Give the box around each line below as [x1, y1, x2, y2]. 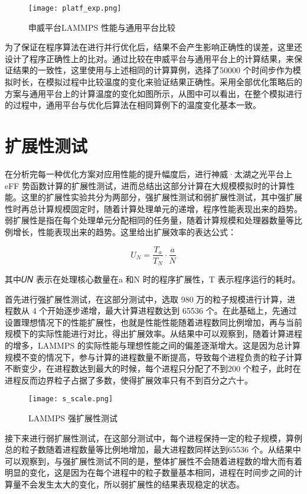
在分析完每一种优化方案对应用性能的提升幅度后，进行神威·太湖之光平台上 [5, 167, 292, 180]
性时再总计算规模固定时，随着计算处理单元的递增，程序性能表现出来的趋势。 [5, 202, 302, 214]
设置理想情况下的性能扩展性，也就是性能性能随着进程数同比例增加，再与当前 [5, 316, 302, 328]
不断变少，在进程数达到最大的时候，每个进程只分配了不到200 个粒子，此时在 [5, 362, 301, 375]
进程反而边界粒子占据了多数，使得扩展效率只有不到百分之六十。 [5, 373, 253, 386]
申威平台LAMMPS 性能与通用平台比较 [28, 21, 175, 33]
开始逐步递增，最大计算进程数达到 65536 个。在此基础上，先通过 [47, 304, 297, 317]
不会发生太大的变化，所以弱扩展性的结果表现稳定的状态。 [21, 477, 244, 490]
